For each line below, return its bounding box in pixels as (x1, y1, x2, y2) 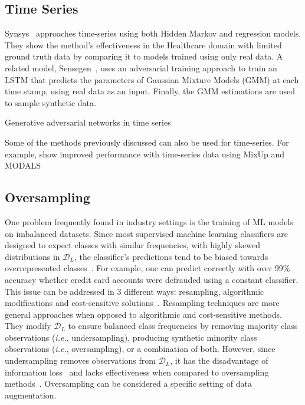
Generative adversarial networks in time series (5, 116, 171, 129)
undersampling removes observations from (5, 354, 156, 367)
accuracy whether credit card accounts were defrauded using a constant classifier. (5, 273, 299, 285)
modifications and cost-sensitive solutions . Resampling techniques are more (5, 297, 280, 309)
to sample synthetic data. (5, 96, 96, 108)
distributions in (5, 250, 60, 262)
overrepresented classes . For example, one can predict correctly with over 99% (5, 262, 290, 274)
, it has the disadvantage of (170, 354, 268, 367)
